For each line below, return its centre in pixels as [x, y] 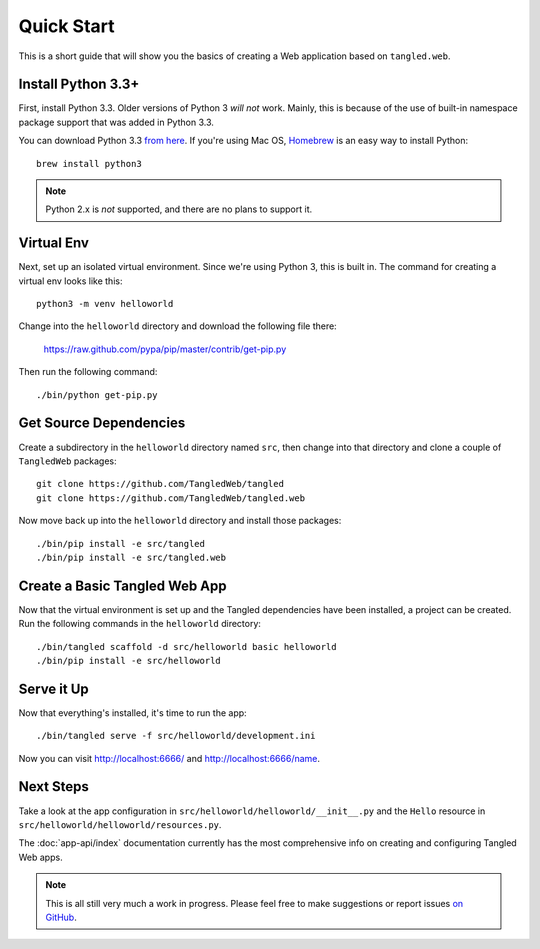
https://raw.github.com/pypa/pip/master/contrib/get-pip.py [165, 349]
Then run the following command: [88, 372]
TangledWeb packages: [67, 461]
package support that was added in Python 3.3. [116, 122]
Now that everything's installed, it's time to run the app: [132, 712]
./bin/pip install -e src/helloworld [129, 660]
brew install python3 [89, 163]
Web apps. [41, 857]
